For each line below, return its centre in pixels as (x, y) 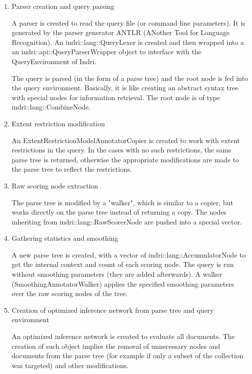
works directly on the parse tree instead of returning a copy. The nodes (119, 212)
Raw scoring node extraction (55, 185)
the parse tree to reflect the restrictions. (72, 169)
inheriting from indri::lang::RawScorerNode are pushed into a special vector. (127, 221)
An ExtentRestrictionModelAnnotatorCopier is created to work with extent (126, 140)
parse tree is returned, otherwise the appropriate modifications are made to (125, 159)
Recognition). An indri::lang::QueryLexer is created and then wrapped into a (128, 42)
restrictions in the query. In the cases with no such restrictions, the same (122, 150)
